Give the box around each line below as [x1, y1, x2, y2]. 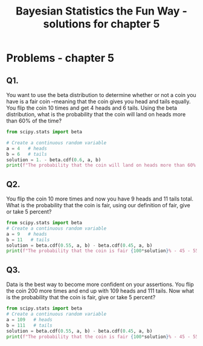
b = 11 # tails [6, 236, 50, 243]
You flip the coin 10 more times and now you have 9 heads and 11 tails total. [6, 195, 194, 202]
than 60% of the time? [6, 117, 62, 124]
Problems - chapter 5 [6, 52, 115, 65]
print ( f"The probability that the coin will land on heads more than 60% [6, 162, 196, 168]
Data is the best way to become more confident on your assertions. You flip [6, 281, 195, 288]
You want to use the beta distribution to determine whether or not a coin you [6, 91, 196, 98]
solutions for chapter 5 [43, 17, 160, 31]
